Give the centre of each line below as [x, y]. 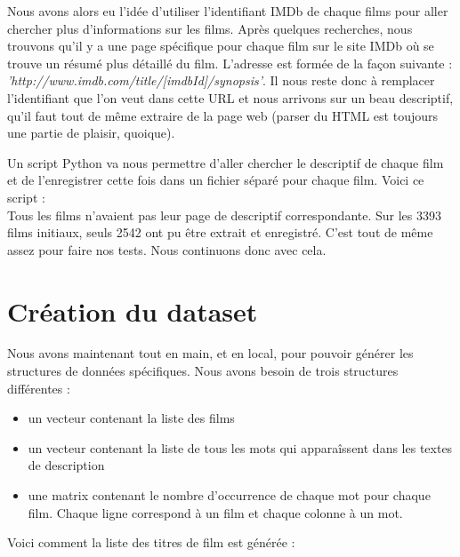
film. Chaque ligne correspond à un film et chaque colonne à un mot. [215, 512]
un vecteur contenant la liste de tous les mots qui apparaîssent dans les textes [240, 447]
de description [66, 465]
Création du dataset [133, 310]
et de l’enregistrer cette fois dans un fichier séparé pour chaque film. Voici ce [216, 180]
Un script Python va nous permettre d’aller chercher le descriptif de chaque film [226, 162]
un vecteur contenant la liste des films [131, 418]
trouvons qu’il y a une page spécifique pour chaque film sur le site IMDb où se [221, 46]
